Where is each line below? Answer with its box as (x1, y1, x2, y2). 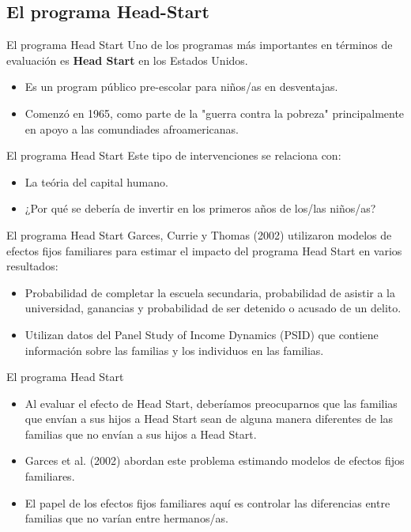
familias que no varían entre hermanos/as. (25, 510, 228, 526)
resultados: (6, 258, 58, 274)
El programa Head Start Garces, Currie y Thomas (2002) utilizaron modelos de (6, 226, 392, 243)
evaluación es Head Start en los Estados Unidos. (6, 51, 248, 68)
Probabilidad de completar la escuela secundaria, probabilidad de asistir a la (25, 284, 395, 300)
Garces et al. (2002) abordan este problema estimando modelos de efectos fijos (25, 452, 405, 469)
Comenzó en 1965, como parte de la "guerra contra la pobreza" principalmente (25, 104, 405, 121)
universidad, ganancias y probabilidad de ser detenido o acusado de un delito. (25, 300, 402, 316)
